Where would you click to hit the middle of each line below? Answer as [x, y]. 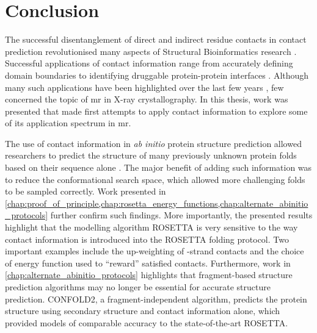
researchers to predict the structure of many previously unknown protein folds [151, 155]
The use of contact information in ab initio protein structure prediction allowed [153, 143]
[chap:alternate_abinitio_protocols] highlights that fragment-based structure [149, 275]
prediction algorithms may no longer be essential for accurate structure [138, 287]
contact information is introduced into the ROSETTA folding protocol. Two [147, 239]
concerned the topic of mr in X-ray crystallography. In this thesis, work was [147, 99]
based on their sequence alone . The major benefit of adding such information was [158, 167]
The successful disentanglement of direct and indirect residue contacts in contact [156, 39]
